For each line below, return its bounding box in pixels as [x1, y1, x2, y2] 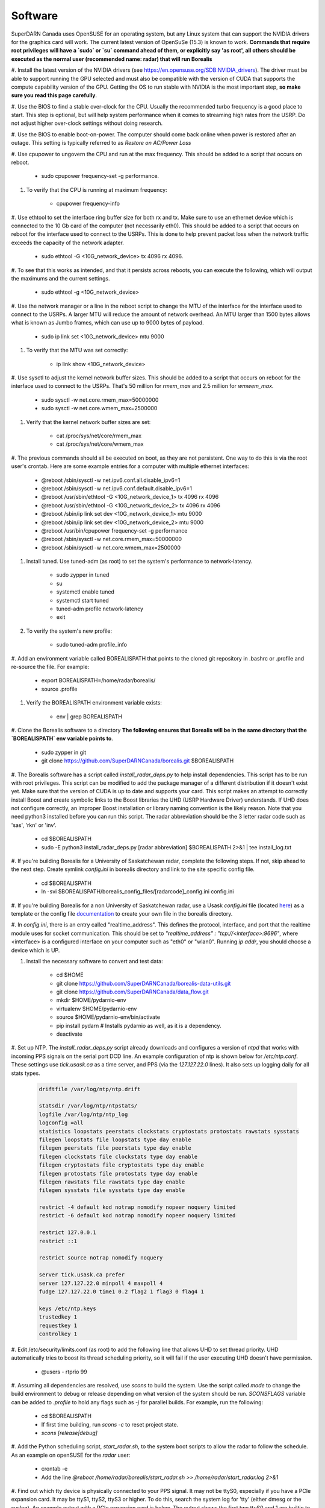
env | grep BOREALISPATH [56, 712, 123, 720]
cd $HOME [56, 971, 84, 978]
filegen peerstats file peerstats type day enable [39, 1145, 192, 1152]
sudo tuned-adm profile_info [56, 641, 128, 648]
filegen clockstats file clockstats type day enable [39, 1153, 198, 1160]
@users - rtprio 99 [41, 1368, 87, 1375]
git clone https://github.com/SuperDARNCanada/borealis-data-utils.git [56, 980, 231, 987]
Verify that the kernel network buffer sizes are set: [26, 418, 151, 425]
